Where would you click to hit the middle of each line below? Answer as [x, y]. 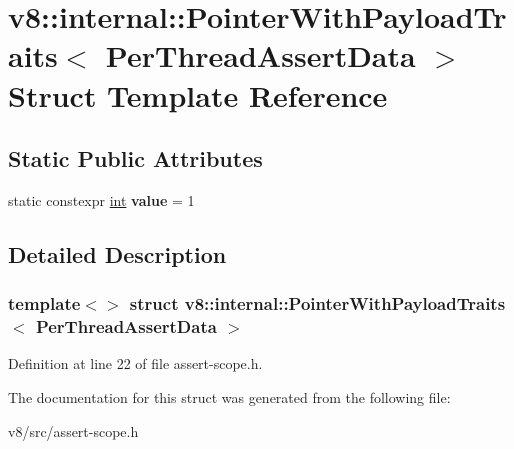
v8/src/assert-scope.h [73, 430]
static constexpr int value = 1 [101, 199]
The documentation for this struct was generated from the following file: [229, 397]
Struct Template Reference [198, 94]
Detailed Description [117, 253]
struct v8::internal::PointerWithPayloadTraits [317, 303]
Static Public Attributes [135, 158]
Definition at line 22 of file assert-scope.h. [135, 363]
